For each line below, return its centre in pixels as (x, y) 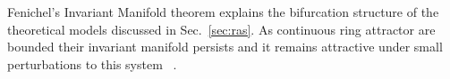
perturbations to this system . (92, 63)
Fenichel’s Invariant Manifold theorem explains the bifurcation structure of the (223, 12)
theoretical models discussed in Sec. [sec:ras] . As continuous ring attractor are (221, 29)
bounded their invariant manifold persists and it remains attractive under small (225, 47)
